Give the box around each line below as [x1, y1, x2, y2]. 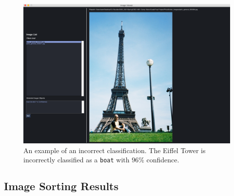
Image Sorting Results [4, 178, 119, 194]
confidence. [146, 155, 179, 165]
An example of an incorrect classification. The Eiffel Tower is [23, 145, 206, 155]
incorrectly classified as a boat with [23, 155, 130, 165]
